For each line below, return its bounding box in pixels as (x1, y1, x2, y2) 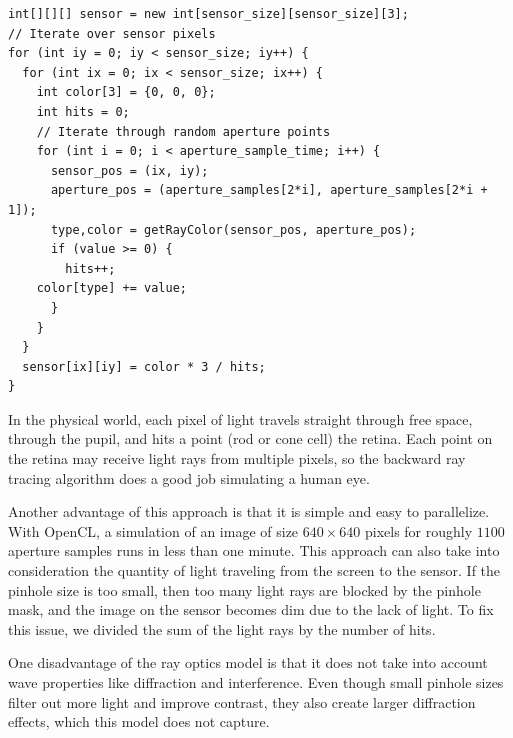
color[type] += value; (36, 281, 187, 296)
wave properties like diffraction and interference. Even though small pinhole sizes (8, 672, 504, 692)
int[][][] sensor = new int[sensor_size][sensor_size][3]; (8, 7, 409, 21)
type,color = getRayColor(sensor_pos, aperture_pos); (50, 222, 417, 237)
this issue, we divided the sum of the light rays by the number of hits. (8, 618, 436, 639)
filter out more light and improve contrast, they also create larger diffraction (8, 691, 476, 712)
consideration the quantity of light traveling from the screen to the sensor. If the (8, 560, 501, 581)
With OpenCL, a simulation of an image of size (8, 520, 299, 541)
